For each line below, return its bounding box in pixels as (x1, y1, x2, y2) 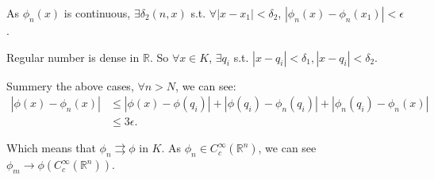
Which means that (6, 140, 96, 156)
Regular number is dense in (6, 48, 140, 65)
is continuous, (63, 5, 131, 21)
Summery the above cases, (6, 77, 134, 94)
